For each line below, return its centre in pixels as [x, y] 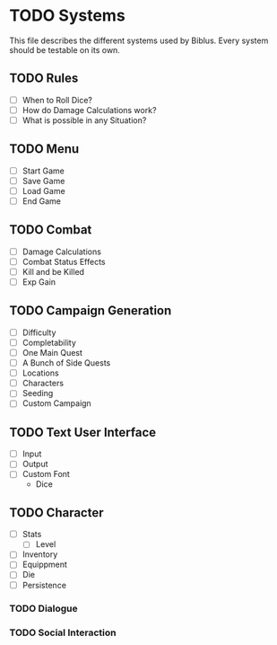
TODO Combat [51, 230]
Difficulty [39, 332]
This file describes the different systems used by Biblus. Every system [139, 40]
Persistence [44, 585]
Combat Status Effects [64, 261]
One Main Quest [52, 353]
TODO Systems [67, 16]
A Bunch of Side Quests [66, 363]
